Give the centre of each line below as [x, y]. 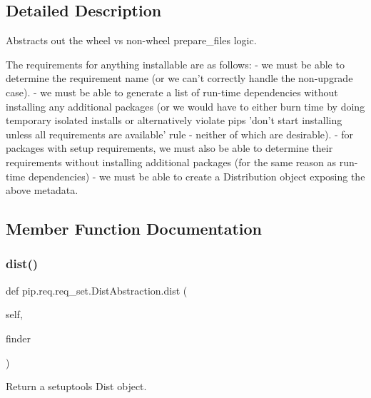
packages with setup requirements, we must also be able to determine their [169, 148]
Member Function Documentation [134, 229]
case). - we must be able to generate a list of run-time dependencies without [172, 92]
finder [19, 338]
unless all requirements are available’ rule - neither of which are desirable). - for [180, 134]
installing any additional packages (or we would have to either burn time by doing [185, 106]
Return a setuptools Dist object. [76, 386]
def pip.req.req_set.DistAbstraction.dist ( [97, 290]
